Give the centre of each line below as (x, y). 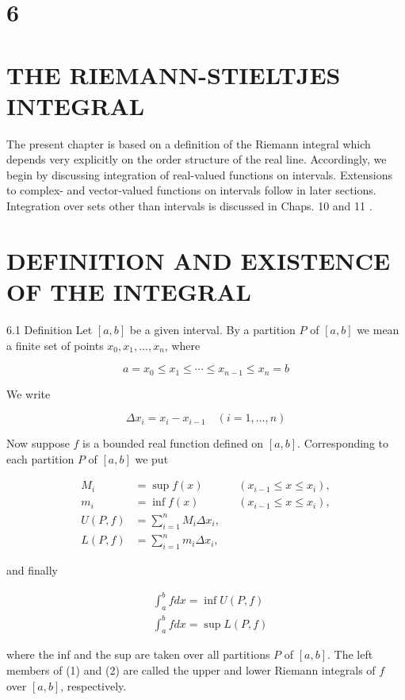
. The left (350, 654)
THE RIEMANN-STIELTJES (174, 74)
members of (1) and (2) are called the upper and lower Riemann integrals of (191, 669)
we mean (378, 329)
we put (152, 458)
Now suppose (38, 443)
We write (29, 393)
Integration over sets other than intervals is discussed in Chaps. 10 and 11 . (189, 206)
